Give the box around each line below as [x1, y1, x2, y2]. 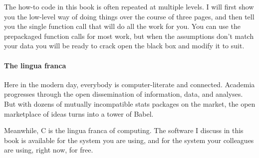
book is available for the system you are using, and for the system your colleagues [4, 135, 254, 145]
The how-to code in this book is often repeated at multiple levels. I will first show [4, 1, 254, 11]
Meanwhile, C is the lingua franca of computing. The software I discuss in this [4, 125, 244, 136]
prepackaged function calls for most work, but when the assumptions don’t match [4, 30, 254, 41]
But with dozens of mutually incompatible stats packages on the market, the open [4, 98, 256, 109]
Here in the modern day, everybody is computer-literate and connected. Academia [4, 79, 255, 89]
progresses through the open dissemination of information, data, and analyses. [4, 89, 243, 99]
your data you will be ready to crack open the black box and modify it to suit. [4, 40, 245, 51]
